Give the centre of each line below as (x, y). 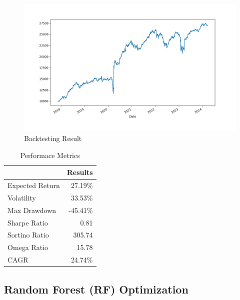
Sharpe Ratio (28, 222)
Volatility (22, 197)
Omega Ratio (28, 247)
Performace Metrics (50, 155)
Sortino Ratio (28, 235)
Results (80, 172)
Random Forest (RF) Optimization (96, 289)
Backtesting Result (53, 138)
